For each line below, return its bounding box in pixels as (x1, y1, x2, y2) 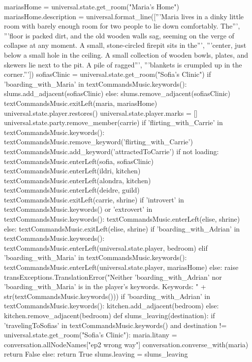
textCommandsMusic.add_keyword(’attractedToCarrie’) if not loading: (4, 146, 219, 156)
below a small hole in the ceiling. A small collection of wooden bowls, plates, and (4, 49, 249, 60)
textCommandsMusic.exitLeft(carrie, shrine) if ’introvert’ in (4, 194, 184, 204)
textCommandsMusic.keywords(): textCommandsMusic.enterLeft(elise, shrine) (4, 214, 240, 224)
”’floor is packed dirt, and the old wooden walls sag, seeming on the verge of (4, 30, 234, 40)
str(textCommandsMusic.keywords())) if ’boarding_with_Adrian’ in (4, 291, 210, 301)
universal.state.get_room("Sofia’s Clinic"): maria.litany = (4, 329, 177, 340)
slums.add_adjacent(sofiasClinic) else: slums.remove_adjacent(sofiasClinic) (4, 88, 230, 99)
